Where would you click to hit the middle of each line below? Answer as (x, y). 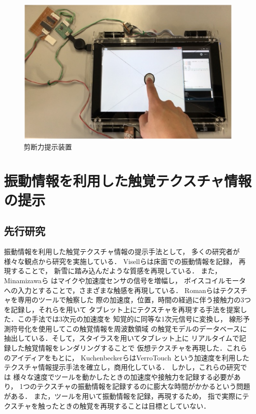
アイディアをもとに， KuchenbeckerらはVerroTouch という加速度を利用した (130, 357)
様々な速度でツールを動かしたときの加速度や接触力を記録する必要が (123, 376)
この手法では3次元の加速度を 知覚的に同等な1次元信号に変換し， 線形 (130, 319)
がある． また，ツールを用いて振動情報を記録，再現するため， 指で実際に (123, 396)
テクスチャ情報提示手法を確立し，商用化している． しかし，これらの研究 (122, 367)
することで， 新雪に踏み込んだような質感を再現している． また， (116, 271)
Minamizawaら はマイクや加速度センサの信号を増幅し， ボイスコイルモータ (125, 280)
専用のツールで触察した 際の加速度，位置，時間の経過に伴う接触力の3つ (134, 300)
